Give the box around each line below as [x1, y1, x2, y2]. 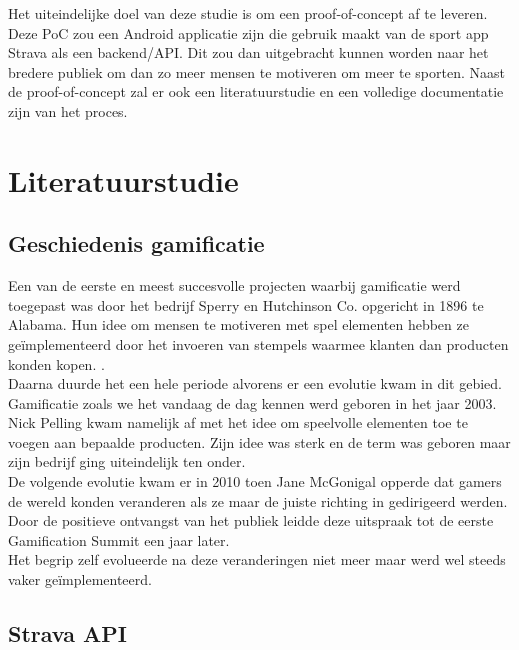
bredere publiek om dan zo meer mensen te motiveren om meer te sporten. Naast [8, 61, 505, 82]
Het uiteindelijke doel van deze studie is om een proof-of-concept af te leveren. [8, 3, 488, 23]
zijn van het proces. [8, 100, 128, 121]
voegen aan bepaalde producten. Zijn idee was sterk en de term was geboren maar [8, 431, 511, 452]
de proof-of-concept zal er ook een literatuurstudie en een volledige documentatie [8, 81, 504, 102]
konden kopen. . [8, 353, 105, 374]
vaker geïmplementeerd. [8, 569, 152, 590]
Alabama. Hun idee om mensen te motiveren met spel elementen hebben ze [8, 314, 469, 335]
